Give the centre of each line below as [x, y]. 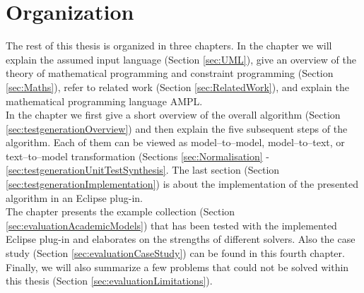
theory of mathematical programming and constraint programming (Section [170, 73]
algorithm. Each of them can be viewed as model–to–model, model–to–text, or [175, 142]
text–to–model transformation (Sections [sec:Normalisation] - [137, 156]
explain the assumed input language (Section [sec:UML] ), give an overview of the [181, 59]
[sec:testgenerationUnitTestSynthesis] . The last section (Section [143, 170]
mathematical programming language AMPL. [104, 101]
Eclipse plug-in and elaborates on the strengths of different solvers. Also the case [181, 239]
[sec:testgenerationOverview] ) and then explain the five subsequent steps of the [177, 128]
